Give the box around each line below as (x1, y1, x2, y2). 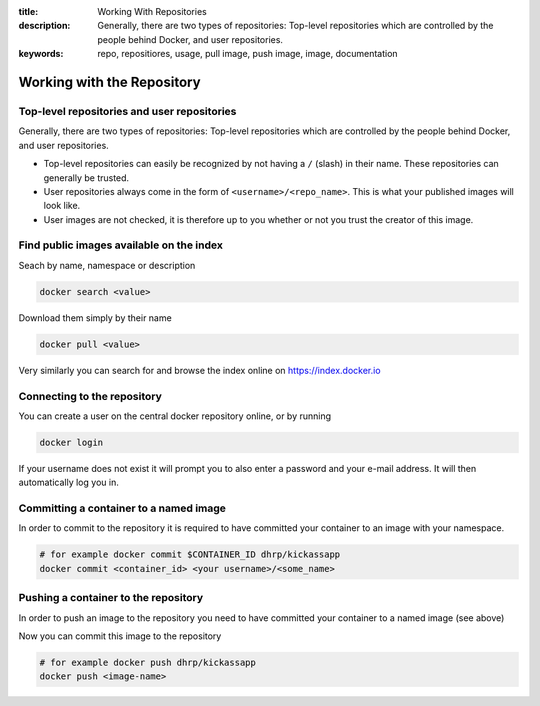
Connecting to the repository (18, 389, 162, 403)
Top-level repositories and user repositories (18, 104, 237, 118)
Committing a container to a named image (18, 501, 227, 515)
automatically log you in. (18, 476, 119, 489)
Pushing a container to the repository (18, 591, 204, 605)
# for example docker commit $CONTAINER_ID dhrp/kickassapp (39, 549, 341, 560)
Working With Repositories (97, 6, 207, 17)
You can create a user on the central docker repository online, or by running (18, 410, 332, 422)
